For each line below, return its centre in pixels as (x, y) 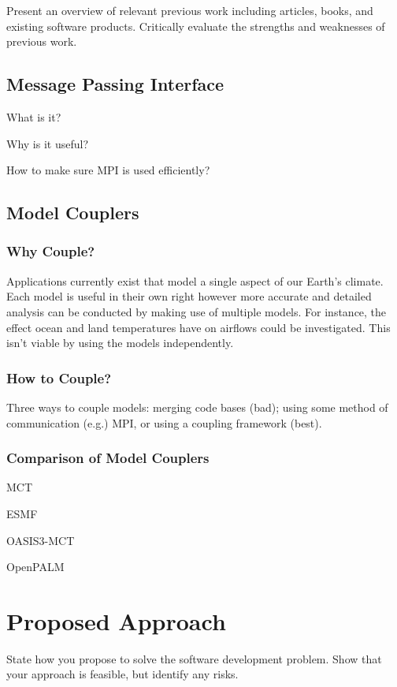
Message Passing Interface (115, 84)
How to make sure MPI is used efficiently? (108, 170)
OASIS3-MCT (41, 540)
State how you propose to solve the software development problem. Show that (194, 658)
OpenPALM (35, 567)
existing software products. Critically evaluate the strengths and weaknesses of (196, 26)
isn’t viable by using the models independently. (120, 343)
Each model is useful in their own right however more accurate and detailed (189, 296)
